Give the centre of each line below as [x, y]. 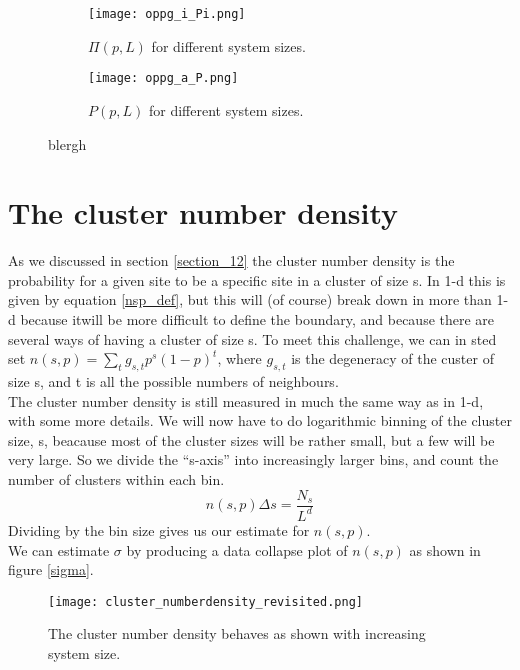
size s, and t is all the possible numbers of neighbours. [173, 380]
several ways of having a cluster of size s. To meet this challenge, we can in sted [252, 338]
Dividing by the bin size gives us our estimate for [159, 529]
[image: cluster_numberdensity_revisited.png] [205, 601]
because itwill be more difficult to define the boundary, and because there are [257, 319]
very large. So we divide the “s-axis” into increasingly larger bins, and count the [253, 459]
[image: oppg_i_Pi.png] [167, 14]
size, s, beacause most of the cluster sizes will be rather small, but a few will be [251, 439]
